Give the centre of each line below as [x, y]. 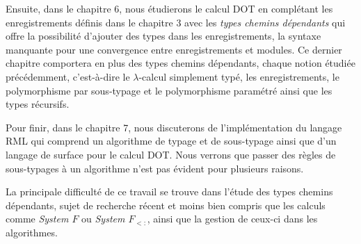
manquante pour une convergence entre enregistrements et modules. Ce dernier [174, 49]
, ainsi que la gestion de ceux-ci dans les [232, 219]
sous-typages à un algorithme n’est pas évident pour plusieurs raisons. [155, 168]
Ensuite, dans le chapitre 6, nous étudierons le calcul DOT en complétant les [169, 8]
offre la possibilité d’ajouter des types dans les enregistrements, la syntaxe [163, 36]
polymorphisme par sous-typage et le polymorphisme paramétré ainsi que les [169, 90]
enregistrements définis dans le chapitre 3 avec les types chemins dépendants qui [176, 22]
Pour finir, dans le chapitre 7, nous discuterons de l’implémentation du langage [174, 127]
